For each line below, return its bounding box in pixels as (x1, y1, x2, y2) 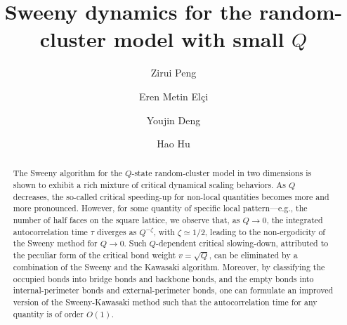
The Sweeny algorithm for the (13, 167, 123, 179)
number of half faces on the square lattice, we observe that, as (13, 214, 240, 226)
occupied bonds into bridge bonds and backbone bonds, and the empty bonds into (13, 272, 314, 284)
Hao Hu (157, 136, 190, 151)
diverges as (97, 225, 137, 237)
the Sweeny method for (13, 237, 98, 249)
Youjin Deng (146, 112, 201, 127)
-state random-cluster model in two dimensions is (131, 167, 312, 179)
